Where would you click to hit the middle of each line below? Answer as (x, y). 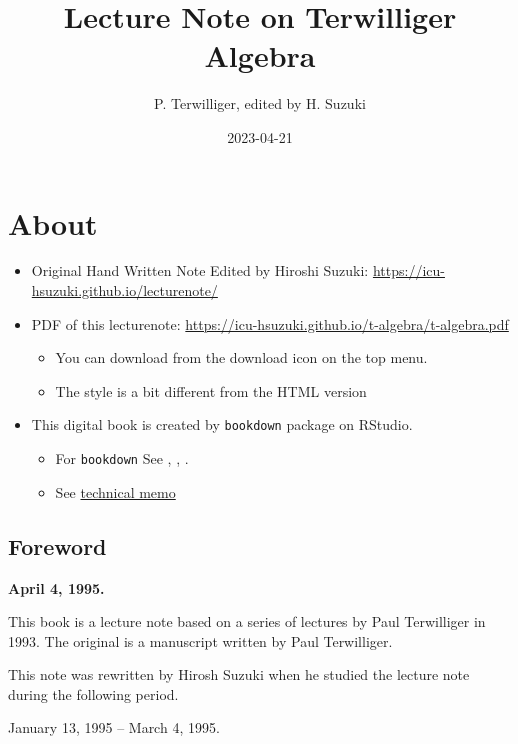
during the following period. (93, 693)
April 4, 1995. (56, 587)
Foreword (57, 545)
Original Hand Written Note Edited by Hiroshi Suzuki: (200, 270)
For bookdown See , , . (122, 458)
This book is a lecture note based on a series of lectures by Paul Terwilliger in (247, 621)
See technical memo (115, 491)
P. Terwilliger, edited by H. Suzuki (260, 103)
